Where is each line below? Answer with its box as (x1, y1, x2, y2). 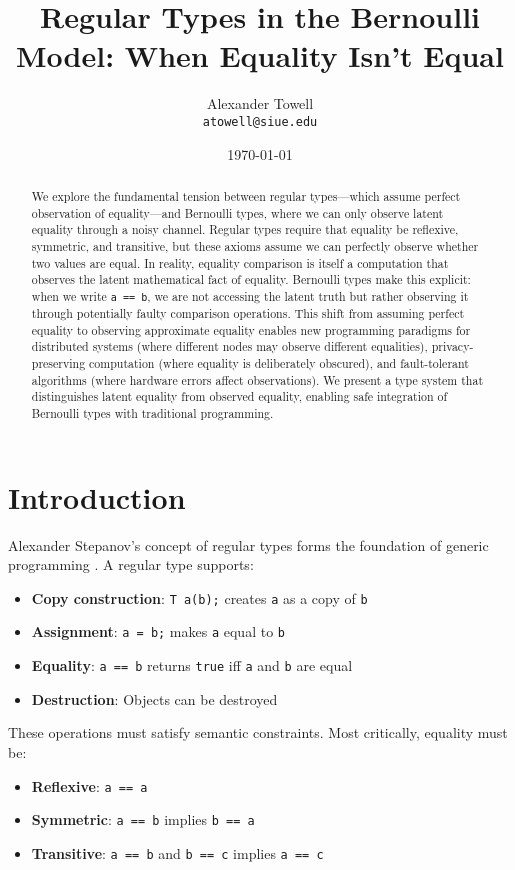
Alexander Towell (206, 93, 314, 114)
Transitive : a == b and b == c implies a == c (31, 842, 324, 863)
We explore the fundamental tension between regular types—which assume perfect (31, 187, 461, 204)
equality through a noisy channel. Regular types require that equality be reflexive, (31, 221, 459, 238)
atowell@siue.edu (202, 114, 318, 129)
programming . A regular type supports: (8, 554, 254, 575)
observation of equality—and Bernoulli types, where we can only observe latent (31, 204, 444, 221)
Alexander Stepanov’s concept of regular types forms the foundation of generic (8, 534, 489, 555)
